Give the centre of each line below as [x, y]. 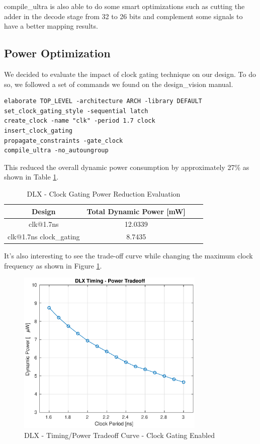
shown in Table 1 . [31, 177]
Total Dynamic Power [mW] [136, 211]
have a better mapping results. [51, 26]
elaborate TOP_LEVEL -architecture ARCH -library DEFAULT [103, 101]
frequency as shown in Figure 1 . [53, 265]
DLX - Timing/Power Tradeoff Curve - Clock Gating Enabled [119, 435]
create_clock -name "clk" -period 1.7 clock [80, 121]
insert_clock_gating [38, 130]
